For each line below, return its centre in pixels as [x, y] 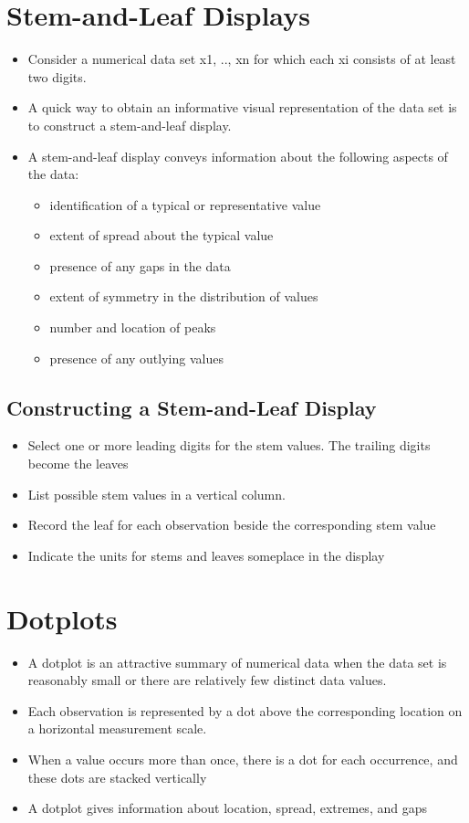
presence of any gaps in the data [140, 265]
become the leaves [78, 464]
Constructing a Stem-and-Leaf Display [192, 407]
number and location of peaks [133, 327]
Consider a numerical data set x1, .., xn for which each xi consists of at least [242, 59]
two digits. [57, 76]
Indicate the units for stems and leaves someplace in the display [206, 555]
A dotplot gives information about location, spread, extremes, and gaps [227, 808]
